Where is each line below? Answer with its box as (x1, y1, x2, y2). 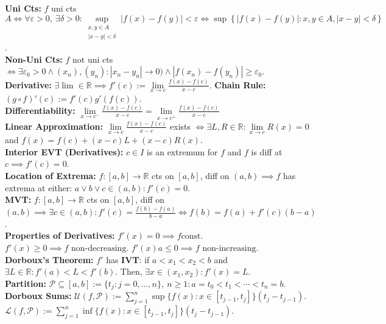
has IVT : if (106, 253, 150, 266)
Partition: (5, 276, 46, 289)
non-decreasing (71, 244, 127, 253)
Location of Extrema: (5, 169, 96, 181)
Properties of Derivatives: (5, 229, 115, 242)
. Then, (115, 265, 142, 278)
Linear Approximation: (5, 119, 103, 132)
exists (170, 119, 191, 132)
